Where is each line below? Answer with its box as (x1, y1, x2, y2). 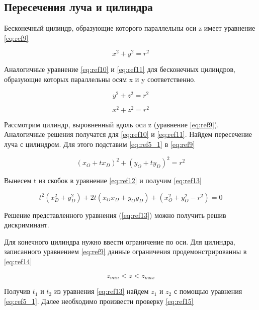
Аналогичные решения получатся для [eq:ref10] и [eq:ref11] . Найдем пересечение (4, 129, 252, 139)
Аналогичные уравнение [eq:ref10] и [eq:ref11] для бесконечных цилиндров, (4, 64, 235, 74)
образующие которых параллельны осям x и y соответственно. (4, 74, 196, 85)
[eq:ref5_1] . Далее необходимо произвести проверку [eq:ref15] (4, 295, 194, 306)
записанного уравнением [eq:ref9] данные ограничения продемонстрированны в (4, 246, 247, 257)
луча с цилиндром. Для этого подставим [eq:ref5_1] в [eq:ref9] (4, 139, 195, 149)
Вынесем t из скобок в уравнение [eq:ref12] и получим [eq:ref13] (4, 175, 202, 186)
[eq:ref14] (4, 256, 32, 267)
